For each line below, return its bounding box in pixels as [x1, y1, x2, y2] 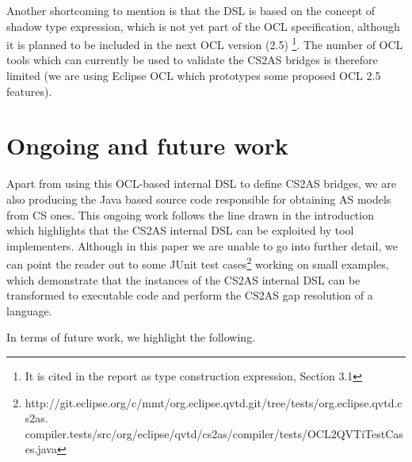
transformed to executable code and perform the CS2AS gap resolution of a [6, 287, 373, 304]
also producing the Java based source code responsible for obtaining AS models [6, 190, 391, 207]
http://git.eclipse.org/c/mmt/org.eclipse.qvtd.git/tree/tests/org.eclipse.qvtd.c [25, 394, 402, 410]
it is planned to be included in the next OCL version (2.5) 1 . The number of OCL [6, 34, 403, 52]
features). [6, 82, 52, 99]
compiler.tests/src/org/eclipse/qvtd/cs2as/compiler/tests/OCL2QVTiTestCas [25, 425, 403, 441]
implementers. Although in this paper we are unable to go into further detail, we [6, 237, 398, 254]
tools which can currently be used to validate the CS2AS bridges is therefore [6, 52, 378, 68]
